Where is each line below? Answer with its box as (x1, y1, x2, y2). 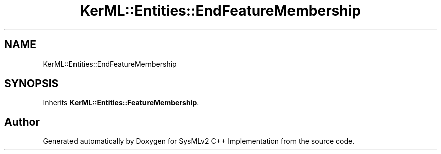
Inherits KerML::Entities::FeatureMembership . (43, 98, 199, 107)
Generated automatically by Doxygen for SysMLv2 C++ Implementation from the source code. (43, 137, 355, 146)
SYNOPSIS (4, 77, 59, 90)
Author (4, 115, 40, 128)
